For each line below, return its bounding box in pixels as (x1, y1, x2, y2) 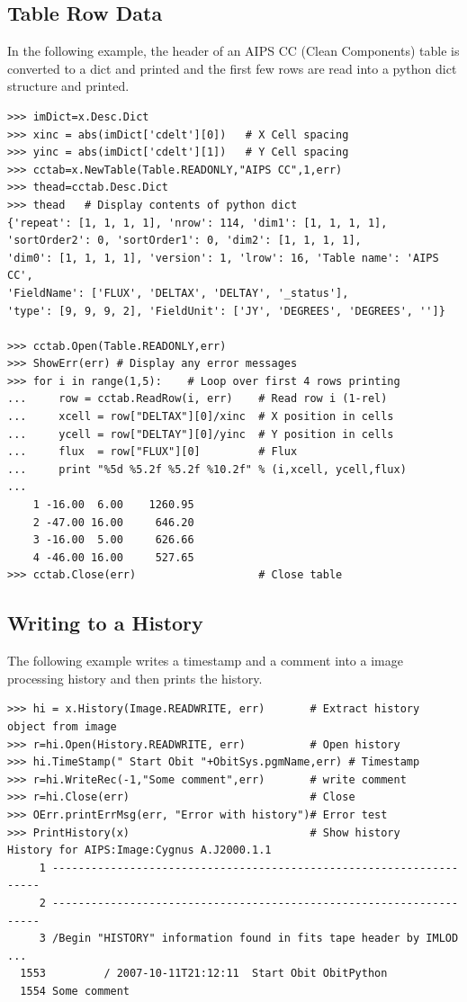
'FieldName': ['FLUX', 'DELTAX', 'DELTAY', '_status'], (7, 286, 349, 300)
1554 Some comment (20, 984, 130, 998)
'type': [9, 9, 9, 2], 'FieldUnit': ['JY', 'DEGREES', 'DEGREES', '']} (7, 304, 445, 318)
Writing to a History (7, 609, 203, 637)
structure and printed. (7, 76, 130, 95)
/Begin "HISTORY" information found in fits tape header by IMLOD (52, 932, 459, 945)
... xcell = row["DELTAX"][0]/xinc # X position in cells (7, 410, 394, 424)
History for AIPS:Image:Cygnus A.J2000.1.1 (7, 844, 272, 857)
